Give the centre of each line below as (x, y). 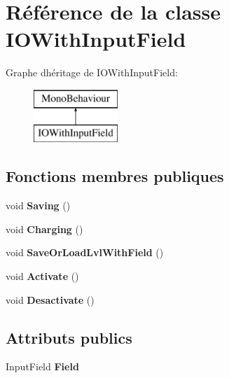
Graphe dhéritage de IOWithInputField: (92, 72)
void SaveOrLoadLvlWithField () (85, 252)
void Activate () (42, 276)
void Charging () (44, 229)
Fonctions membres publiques (115, 176)
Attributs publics (69, 337)
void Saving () (38, 205)
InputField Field (42, 366)
